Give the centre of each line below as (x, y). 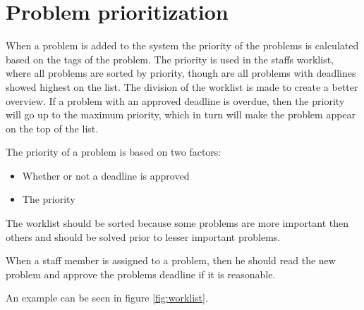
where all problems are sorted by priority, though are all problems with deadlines (181, 73)
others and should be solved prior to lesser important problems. (143, 236)
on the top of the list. (52, 128)
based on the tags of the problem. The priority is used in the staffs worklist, (170, 59)
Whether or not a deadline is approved (106, 175)
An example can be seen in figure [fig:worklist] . (107, 298)
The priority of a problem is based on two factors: (114, 152)
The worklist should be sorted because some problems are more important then (177, 223)
